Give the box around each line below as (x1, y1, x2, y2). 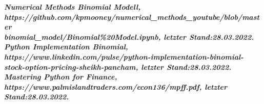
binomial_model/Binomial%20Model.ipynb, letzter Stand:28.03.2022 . (4, 31, 254, 42)
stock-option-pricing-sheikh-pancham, (4, 61, 138, 72)
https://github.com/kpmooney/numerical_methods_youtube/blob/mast (4, 11, 259, 22)
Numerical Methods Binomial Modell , (4, 2, 141, 12)
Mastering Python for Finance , (4, 71, 117, 82)
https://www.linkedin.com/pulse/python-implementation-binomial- (4, 51, 243, 62)
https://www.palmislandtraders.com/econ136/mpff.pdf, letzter (4, 81, 228, 92)
